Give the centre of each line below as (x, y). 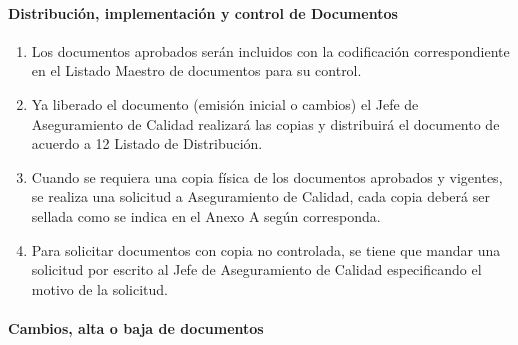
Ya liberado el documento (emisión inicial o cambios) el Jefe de (225, 103)
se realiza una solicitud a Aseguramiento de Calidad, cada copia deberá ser (260, 196)
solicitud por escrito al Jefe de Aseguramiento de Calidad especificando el (256, 269)
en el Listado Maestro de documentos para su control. (196, 70)
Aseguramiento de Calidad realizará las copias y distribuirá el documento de (265, 123)
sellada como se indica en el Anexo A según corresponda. (206, 215)
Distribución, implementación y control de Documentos (203, 12)
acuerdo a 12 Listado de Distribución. (147, 143)
